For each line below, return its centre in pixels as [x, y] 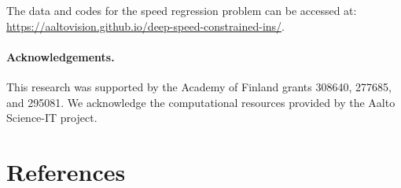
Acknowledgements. [61, 56]
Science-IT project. [52, 118]
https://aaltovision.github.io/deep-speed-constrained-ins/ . [145, 26]
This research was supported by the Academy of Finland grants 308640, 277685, [199, 86]
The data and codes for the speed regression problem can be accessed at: [182, 10]
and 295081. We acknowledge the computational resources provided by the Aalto [201, 102]
